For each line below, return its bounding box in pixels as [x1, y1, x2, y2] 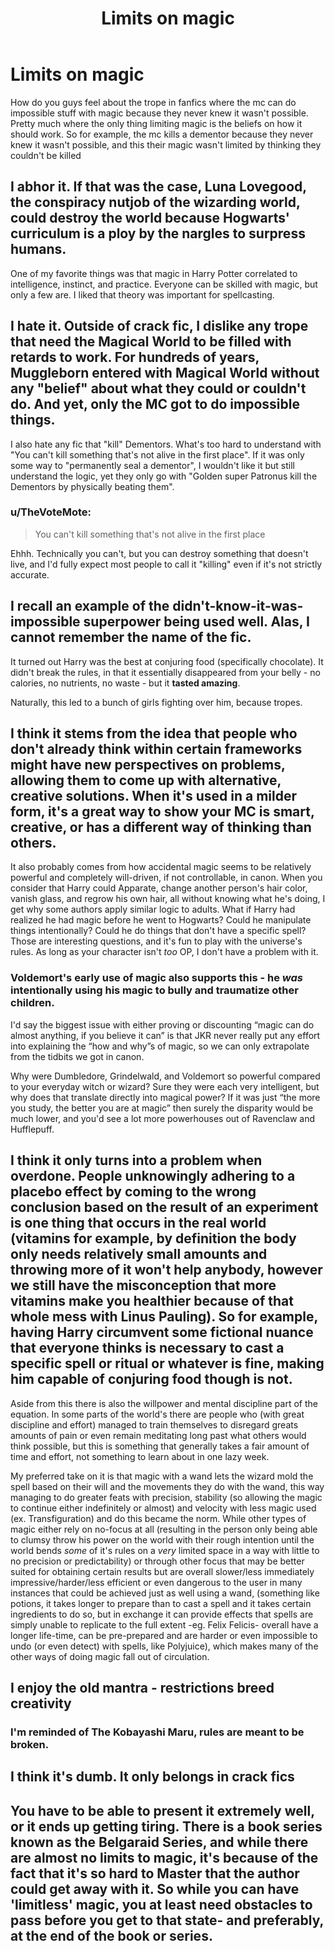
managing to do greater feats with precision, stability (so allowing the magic [10, 1491, 323, 1503]
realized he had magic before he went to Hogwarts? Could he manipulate [10, 914, 312, 926]
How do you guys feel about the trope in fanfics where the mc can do [10, 96, 297, 108]
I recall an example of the [10, 598, 170, 615]
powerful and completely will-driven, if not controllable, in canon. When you [10, 872, 323, 884]
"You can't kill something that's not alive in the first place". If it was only [10, 448, 305, 461]
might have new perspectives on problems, [10, 757, 286, 774]
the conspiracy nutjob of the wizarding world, [10, 194, 301, 211]
